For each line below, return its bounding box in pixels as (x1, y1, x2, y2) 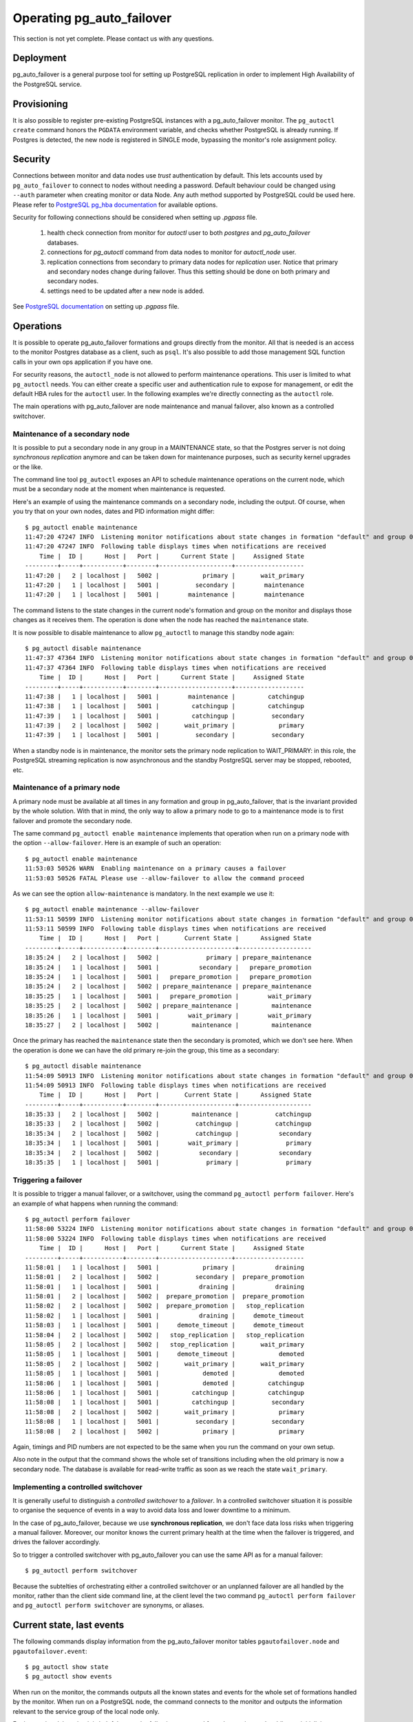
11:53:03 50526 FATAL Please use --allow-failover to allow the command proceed (25, 874, 305, 882)
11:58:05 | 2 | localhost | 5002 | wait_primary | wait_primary (25, 1360, 305, 1367)
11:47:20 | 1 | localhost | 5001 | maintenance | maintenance (25, 591, 305, 599)
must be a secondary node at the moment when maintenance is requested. (12, 485, 226, 493)
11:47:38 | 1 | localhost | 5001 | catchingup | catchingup (25, 703, 305, 710)
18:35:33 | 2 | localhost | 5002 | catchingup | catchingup (25, 1120, 312, 1128)
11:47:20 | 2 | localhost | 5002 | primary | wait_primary (25, 572, 305, 579)
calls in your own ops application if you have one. (12, 357, 153, 366)
